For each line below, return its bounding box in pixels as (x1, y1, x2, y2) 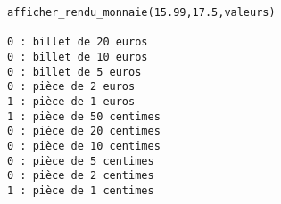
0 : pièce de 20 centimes (7, 125, 161, 138)
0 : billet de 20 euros (7, 36, 148, 49)
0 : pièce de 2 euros (7, 80, 136, 94)
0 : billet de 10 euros (7, 50, 148, 63)
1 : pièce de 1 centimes (7, 184, 154, 197)
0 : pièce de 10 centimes (7, 139, 161, 152)
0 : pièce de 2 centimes (7, 169, 154, 183)
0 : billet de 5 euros (7, 65, 142, 78)
